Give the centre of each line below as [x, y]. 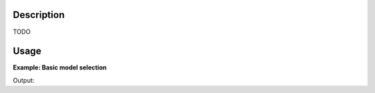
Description [39, 15]
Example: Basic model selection [60, 68]
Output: [24, 80]
